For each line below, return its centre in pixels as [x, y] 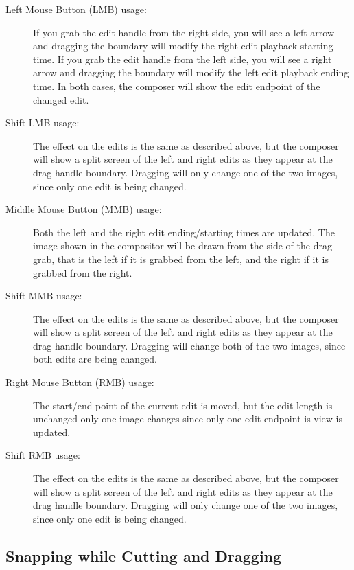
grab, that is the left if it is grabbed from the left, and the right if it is [181, 259]
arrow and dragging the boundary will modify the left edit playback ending [191, 72]
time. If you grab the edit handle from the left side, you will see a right [182, 59]
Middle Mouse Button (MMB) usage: [84, 209]
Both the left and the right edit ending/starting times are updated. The [184, 232]
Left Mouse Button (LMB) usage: [76, 9]
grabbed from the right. [83, 272]
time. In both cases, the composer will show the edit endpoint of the [177, 85]
